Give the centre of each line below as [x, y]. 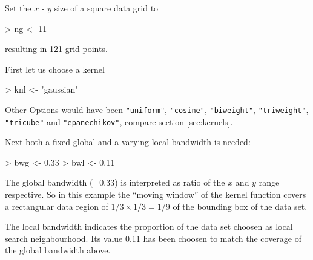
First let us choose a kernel [55, 69]
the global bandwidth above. [58, 250]
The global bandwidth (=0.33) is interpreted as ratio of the [115, 182]
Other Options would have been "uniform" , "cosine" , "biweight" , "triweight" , [157, 109]
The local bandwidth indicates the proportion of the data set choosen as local [149, 226]
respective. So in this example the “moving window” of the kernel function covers [156, 194]
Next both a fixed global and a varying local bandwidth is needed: [128, 142]
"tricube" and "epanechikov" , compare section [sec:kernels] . [119, 121]
